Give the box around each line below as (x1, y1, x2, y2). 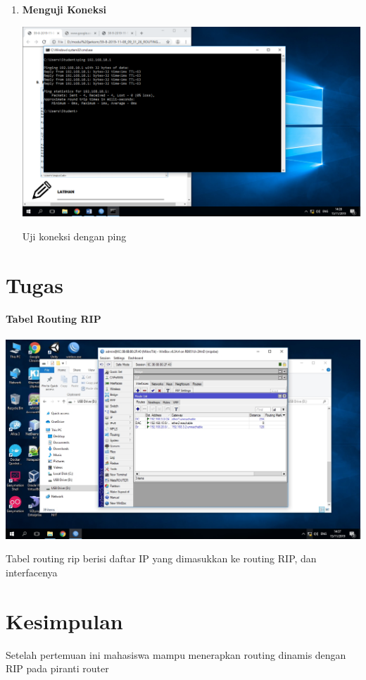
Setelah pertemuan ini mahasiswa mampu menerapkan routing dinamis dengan (6, 647, 346, 662)
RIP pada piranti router (6, 661, 109, 676)
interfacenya (6, 564, 58, 579)
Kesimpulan (6, 606, 123, 635)
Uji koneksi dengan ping (22, 228, 127, 243)
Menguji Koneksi (22, 2, 107, 16)
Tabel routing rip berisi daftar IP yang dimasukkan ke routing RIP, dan (6, 551, 317, 566)
